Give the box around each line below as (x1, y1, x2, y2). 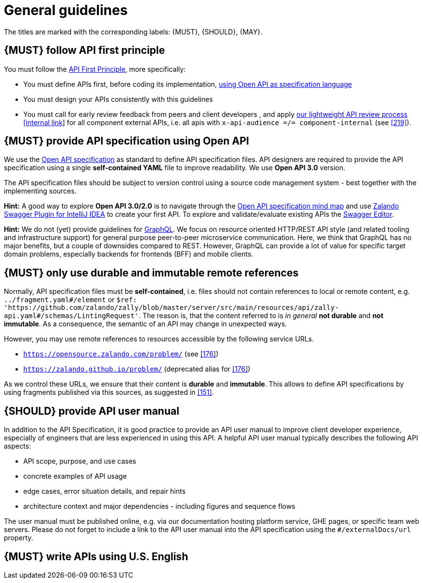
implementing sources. (4, 187, 77, 195)
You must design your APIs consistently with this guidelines (23, 95, 213, 103)
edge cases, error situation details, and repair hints (23, 487, 186, 496)
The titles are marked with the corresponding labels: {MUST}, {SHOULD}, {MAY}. (4, 27, 263, 36)
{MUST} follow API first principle (4, 44, 165, 57)
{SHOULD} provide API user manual (4, 405, 179, 417)
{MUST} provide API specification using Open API (4, 135, 249, 147)
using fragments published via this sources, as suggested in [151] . (4, 388, 214, 397)
